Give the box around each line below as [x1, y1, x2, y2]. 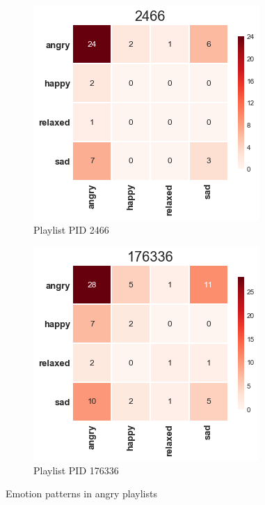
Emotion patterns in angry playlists [6, 486, 157, 501]
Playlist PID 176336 [33, 462, 119, 477]
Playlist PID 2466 [33, 222, 109, 236]
